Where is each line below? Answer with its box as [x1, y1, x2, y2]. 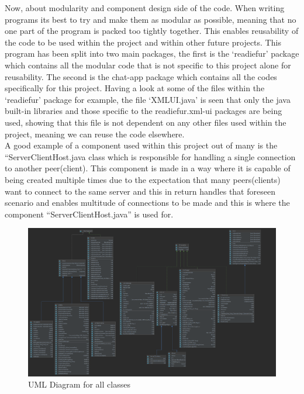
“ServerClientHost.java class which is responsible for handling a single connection [5, 150, 296, 163]
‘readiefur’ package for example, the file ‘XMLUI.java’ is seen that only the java [5, 93, 291, 105]
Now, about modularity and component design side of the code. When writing [5, 2, 285, 13]
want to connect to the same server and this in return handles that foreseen [5, 185, 275, 197]
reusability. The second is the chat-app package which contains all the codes [5, 70, 277, 82]
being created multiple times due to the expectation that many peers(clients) [5, 173, 281, 185]
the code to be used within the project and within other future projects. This [5, 36, 281, 48]
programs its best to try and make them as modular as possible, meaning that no [5, 13, 296, 25]
